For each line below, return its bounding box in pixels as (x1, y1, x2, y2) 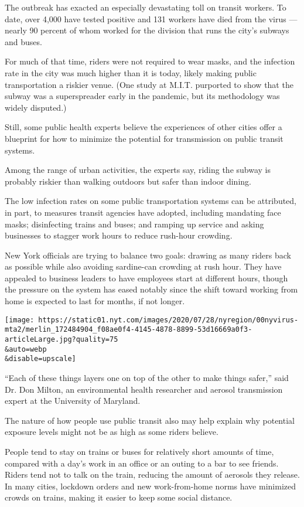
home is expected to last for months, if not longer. (5, 295, 185, 307)
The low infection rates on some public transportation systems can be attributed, (5, 195, 297, 207)
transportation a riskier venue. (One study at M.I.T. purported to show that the (5, 78, 293, 90)
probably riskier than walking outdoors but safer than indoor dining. (5, 175, 251, 187)
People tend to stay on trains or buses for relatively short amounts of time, (5, 445, 274, 457)
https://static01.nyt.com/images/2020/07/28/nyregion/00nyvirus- (38, 315, 299, 324)
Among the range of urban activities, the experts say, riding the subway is (5, 164, 271, 176)
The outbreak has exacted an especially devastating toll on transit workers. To (5, 1, 286, 13)
